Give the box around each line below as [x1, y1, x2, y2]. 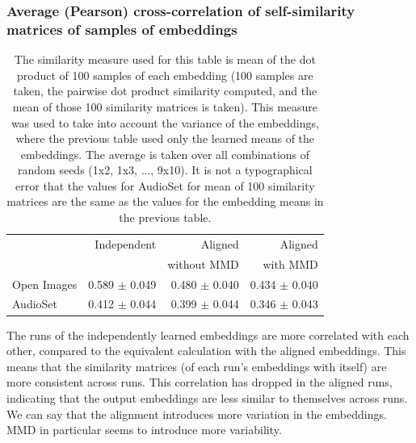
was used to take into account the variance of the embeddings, [11, 114, 319, 131]
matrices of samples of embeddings [6, 19, 237, 39]
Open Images [12, 275, 78, 292]
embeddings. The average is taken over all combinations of [20, 145, 310, 162]
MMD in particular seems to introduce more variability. [6, 421, 282, 438]
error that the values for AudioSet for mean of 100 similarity [15, 177, 315, 194]
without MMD [167, 255, 239, 272]
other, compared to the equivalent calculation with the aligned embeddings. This [6, 342, 406, 359]
